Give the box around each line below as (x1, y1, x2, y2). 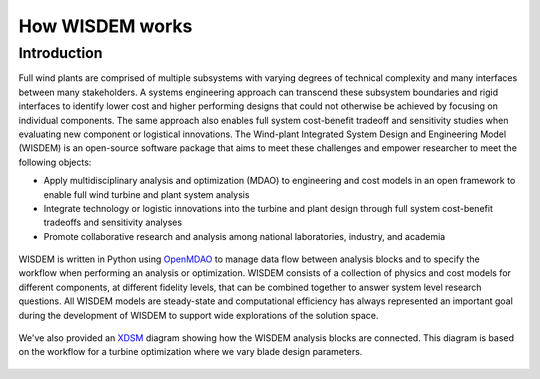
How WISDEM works (18, 15, 193, 37)
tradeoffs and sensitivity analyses (43, 216, 183, 229)
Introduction (18, 44, 103, 62)
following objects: (18, 156, 92, 168)
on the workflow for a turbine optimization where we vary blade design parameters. (18, 346, 363, 358)
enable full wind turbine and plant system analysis (43, 188, 250, 200)
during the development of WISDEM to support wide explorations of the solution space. (18, 309, 379, 321)
